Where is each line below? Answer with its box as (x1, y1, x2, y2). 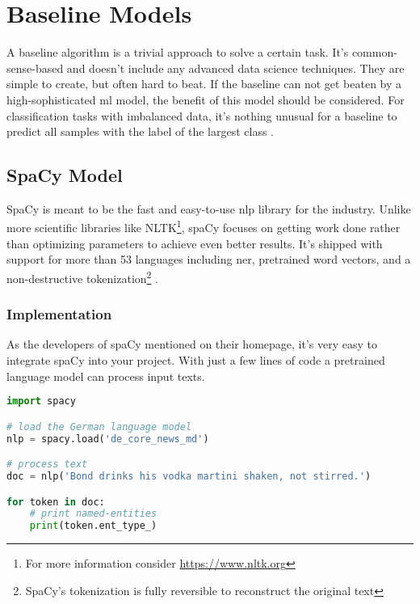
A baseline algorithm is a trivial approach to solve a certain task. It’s (6, 44, 349, 61)
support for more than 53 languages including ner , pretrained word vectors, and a (6, 251, 411, 268)
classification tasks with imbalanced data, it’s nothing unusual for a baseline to (6, 107, 397, 124)
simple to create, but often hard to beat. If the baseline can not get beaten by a (6, 75, 402, 92)
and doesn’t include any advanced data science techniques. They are (66, 59, 405, 76)
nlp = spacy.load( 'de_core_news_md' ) (6, 433, 209, 445)
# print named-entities (29, 508, 157, 520)
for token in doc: (6, 496, 105, 508)
